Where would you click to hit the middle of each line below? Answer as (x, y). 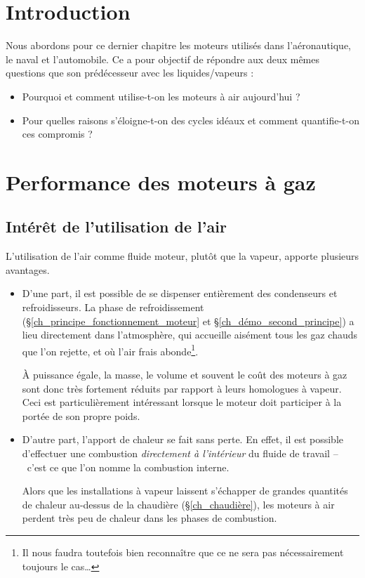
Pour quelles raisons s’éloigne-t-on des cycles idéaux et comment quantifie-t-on (191, 120)
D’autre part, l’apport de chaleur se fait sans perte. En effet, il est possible (183, 439)
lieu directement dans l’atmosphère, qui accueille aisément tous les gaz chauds (190, 335)
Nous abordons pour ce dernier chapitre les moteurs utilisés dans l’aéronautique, (178, 45)
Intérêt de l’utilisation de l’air (116, 226)
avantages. (28, 269)
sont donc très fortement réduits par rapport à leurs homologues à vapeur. (182, 388)
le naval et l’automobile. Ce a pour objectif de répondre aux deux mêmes (163, 59)
